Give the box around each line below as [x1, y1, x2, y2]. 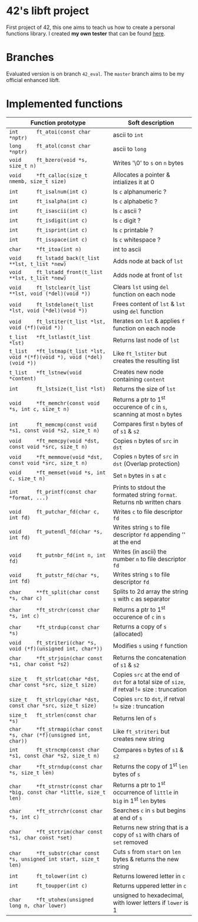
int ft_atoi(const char [9, 128, 91, 135]
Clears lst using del [113, 282, 169, 291]
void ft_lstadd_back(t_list [9, 255, 100, 261]
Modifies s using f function [113, 642, 188, 650]
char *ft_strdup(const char [9, 624, 100, 631]
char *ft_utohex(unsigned [9, 897, 94, 903]
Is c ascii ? [113, 207, 141, 215]
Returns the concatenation [113, 654, 187, 662]
